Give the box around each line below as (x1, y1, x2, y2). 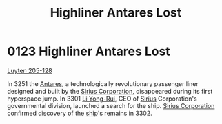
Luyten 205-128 (7, 66, 53, 74)
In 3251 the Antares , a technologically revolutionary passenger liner (7, 79, 199, 87)
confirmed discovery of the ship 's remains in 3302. (7, 109, 153, 117)
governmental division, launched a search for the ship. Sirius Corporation (7, 101, 215, 110)
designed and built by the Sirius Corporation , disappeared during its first (7, 87, 213, 95)
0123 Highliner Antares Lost (7, 43, 170, 59)
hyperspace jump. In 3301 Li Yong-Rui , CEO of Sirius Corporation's (7, 94, 198, 103)
